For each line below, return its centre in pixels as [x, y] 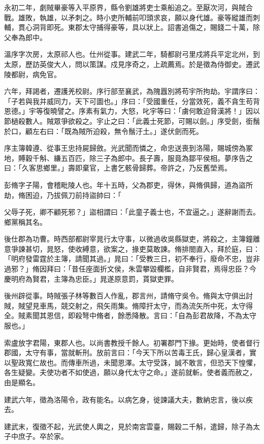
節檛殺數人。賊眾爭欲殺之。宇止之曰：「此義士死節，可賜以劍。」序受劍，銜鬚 [132, 121]
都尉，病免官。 [36, 74]
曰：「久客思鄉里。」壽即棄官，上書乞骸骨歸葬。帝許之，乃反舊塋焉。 [118, 168]
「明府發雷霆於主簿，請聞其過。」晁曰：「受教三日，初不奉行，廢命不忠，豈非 [132, 259]
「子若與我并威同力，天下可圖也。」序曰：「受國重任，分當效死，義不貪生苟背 [132, 101]
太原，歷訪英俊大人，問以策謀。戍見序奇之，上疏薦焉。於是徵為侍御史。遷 [128, 64]
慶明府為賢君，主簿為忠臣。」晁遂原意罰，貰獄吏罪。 [91, 278]
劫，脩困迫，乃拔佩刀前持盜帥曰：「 [63, 195]
